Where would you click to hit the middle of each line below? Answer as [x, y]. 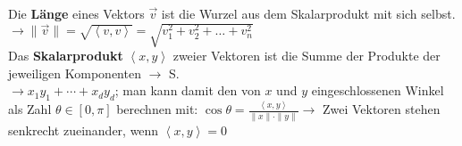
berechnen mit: [157, 109]
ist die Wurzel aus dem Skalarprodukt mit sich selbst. [308, 13]
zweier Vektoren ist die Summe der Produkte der [307, 56]
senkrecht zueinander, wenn [84, 130]
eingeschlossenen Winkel [378, 90]
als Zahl [30, 109]
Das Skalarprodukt [66, 56]
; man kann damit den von [188, 90]
